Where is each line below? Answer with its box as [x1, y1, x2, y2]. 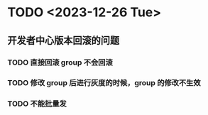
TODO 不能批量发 [7, 99, 67, 109]
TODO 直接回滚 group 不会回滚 [7, 57, 114, 67]
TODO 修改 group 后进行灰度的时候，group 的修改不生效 [7, 78, 201, 88]
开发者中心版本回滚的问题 [7, 34, 119, 46]
